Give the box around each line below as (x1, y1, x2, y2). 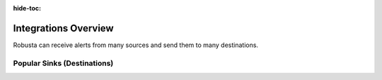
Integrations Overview (13, 22, 114, 34)
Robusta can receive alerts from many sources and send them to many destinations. (13, 41, 258, 49)
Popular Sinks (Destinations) (13, 58, 114, 68)
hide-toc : (13, 4, 42, 12)
